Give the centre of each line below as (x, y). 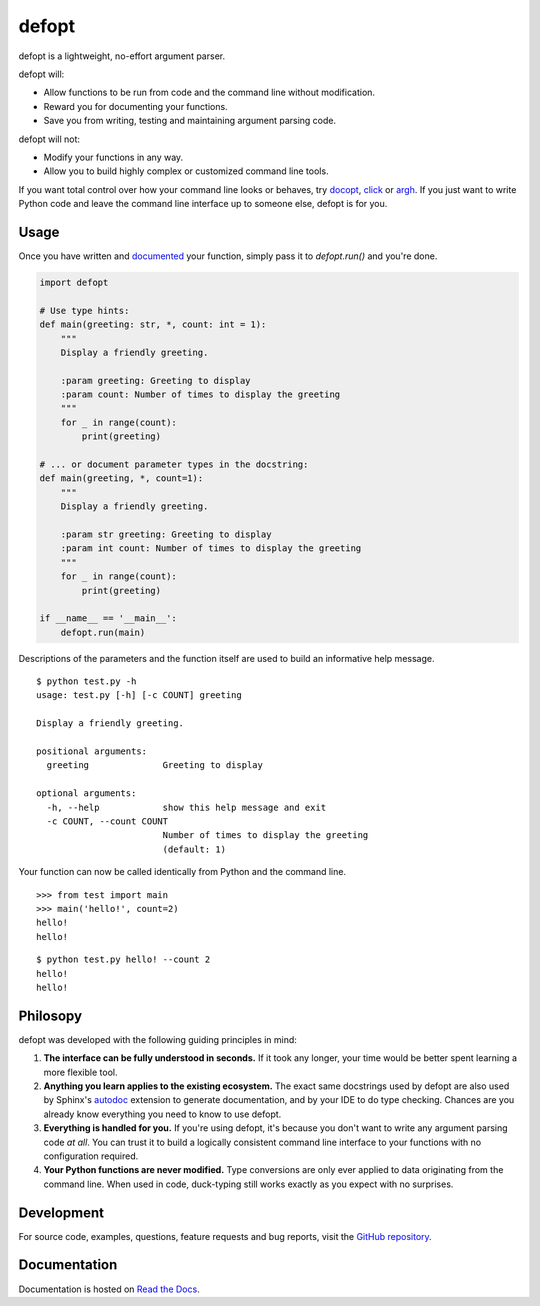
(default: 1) (194, 849)
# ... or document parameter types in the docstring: (174, 464)
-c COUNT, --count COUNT (107, 821)
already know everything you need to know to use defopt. (162, 1114)
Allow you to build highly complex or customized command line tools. (186, 171)
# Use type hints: (84, 310)
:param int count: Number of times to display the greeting (211, 548)
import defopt (74, 282)
